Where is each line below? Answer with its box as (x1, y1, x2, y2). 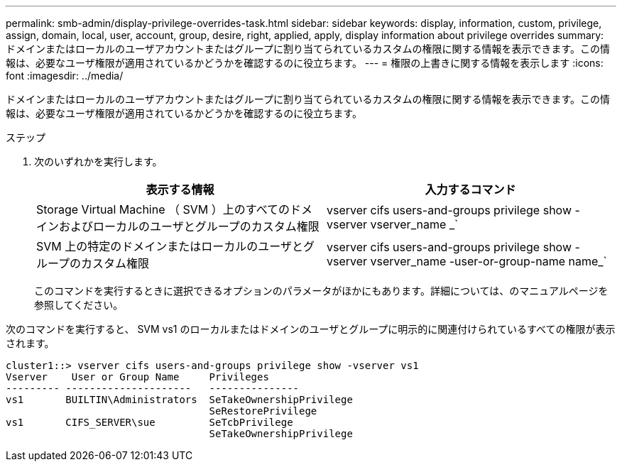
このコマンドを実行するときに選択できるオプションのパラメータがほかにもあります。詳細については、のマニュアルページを (34, 285, 609, 297)
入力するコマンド (425, 182, 516, 197)
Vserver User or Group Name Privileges (6, 371, 269, 383)
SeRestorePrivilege (209, 405, 317, 417)
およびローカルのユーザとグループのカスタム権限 (59, 219, 320, 233)
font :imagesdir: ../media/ (6, 70, 124, 82)
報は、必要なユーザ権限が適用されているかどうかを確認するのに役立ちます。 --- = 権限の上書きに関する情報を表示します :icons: (6, 57, 604, 69)
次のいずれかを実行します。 (34, 155, 163, 167)
